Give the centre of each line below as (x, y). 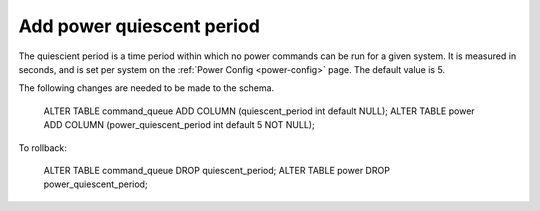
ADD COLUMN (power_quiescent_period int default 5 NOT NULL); (179, 125)
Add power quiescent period (139, 26)
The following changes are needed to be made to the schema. (146, 88)
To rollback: (42, 147)
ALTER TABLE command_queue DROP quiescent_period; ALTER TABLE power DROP (216, 170)
